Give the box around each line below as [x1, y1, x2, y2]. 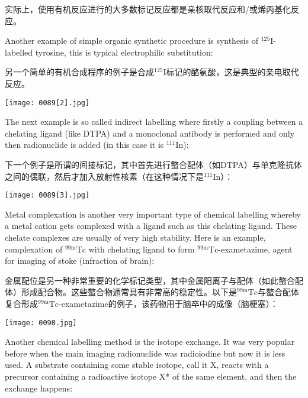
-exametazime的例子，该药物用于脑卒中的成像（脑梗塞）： [59, 297, 278, 309]
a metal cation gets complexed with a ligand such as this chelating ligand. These [5, 219, 297, 232]
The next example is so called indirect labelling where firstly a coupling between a [5, 115, 303, 128]
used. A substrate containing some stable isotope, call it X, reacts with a [5, 358, 269, 371]
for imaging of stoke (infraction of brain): [5, 254, 155, 267]
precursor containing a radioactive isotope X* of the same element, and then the [5, 370, 297, 383]
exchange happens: [5, 381, 73, 394]
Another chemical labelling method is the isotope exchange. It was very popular [5, 335, 295, 348]
